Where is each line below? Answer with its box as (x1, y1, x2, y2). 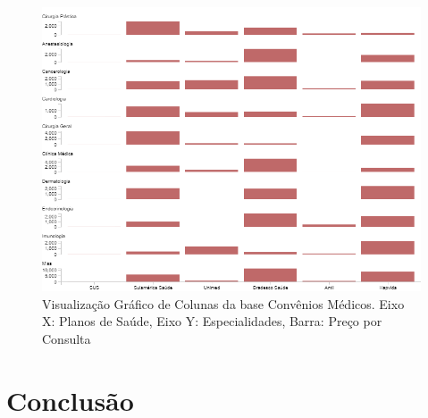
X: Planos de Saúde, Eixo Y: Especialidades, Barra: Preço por (42, 312, 382, 330)
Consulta (42, 329, 91, 347)
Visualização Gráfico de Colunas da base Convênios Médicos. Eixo (42, 294, 405, 313)
